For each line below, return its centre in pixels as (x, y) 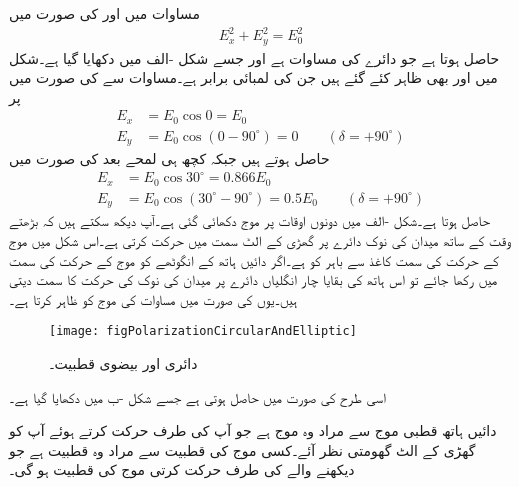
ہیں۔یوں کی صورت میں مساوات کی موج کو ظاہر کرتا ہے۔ (153, 298)
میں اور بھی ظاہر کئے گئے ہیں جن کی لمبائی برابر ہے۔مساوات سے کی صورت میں (253, 77)
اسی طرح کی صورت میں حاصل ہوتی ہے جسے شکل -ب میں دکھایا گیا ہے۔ (197, 396)
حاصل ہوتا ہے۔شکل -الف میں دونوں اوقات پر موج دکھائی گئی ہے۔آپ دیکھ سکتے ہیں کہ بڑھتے (249, 220)
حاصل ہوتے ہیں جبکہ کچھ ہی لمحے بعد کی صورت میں (169, 158)
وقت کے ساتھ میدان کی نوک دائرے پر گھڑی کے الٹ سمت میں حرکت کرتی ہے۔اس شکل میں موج (260, 239)
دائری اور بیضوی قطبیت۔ (123, 363)
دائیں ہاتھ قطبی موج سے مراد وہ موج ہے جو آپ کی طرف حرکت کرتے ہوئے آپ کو (253, 430)
